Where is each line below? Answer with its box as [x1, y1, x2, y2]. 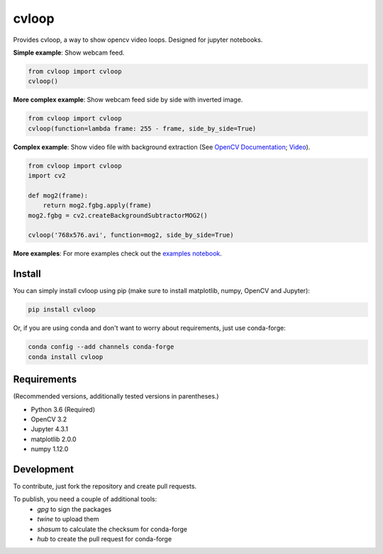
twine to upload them [37, 515, 99, 523]
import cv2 [28, 172, 66, 180]
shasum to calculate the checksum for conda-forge [37, 525, 188, 533]
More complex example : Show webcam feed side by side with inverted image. [13, 96, 243, 104]
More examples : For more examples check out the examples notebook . [13, 249, 223, 258]
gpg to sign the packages [37, 504, 112, 514]
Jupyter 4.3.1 [30, 425, 69, 433]
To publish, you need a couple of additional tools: [13, 495, 157, 504]
